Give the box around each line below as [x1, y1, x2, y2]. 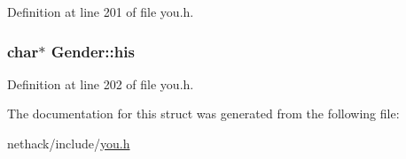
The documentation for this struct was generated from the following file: [7, 104, 400, 123]
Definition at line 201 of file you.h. [7, 3, 194, 20]
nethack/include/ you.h [7, 134, 130, 152]
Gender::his [51, 40, 135, 62]
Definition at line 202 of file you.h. [7, 74, 194, 93]
